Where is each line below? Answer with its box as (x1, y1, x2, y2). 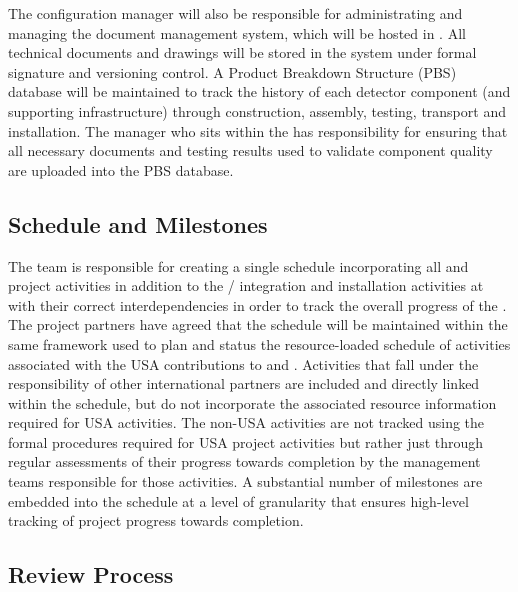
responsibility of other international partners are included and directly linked (8, 373, 480, 394)
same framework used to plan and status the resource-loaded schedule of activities (8, 333, 511, 354)
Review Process (8, 559, 174, 590)
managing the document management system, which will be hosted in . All (8, 22, 466, 43)
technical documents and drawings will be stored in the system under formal (8, 42, 477, 63)
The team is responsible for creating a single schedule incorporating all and (8, 255, 469, 276)
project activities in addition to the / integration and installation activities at (8, 275, 484, 296)
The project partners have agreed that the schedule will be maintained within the (8, 314, 508, 335)
